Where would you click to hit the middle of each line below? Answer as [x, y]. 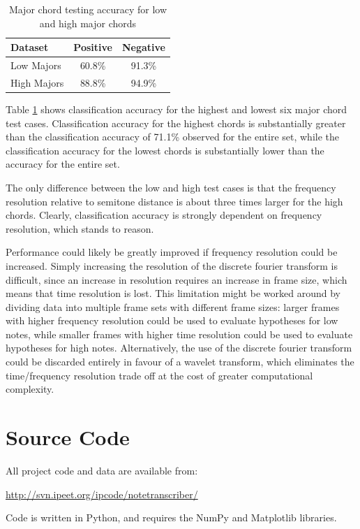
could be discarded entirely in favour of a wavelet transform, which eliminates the [180, 362]
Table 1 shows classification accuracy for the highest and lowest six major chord [177, 109]
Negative [143, 47]
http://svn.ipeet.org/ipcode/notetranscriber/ [102, 494]
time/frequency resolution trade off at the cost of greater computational [159, 375]
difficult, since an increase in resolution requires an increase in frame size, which [177, 279]
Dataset [30, 47]
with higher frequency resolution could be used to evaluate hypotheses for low [172, 320]
